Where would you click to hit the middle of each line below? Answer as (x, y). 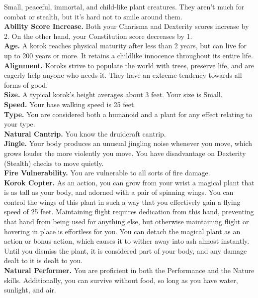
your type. (20, 124)
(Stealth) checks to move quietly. (54, 163)
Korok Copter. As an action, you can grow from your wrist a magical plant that (129, 182)
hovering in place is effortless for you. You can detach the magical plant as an (122, 231)
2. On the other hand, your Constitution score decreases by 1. (98, 36)
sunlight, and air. (30, 290)
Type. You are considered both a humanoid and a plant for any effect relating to (128, 114)
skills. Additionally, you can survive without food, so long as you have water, (121, 280)
